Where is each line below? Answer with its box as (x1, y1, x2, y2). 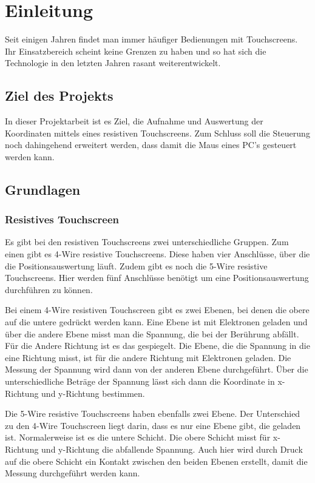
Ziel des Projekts (5, 86, 113, 105)
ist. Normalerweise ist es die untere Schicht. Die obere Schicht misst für (5, 431, 271, 444)
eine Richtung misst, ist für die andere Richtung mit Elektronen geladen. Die (5, 351, 291, 363)
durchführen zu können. (5, 283, 93, 296)
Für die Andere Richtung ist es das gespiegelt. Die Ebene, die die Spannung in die (5, 339, 310, 352)
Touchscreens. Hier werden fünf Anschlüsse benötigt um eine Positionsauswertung (5, 271, 309, 284)
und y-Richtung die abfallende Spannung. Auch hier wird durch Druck (41, 442, 303, 455)
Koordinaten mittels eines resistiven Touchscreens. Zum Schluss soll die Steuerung (5, 126, 310, 139)
